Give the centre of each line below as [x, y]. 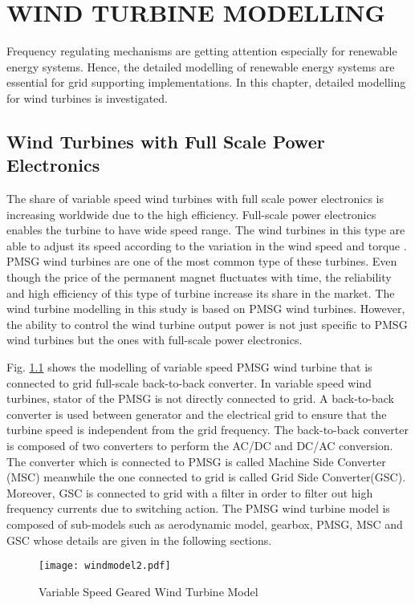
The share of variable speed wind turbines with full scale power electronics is [195, 199]
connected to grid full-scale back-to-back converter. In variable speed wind [189, 382]
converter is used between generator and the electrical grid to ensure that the [197, 414]
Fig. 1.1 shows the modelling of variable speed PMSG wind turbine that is [189, 367]
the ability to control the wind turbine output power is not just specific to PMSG [207, 324]
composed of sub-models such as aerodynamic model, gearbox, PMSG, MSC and [205, 524]
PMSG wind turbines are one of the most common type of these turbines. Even [202, 261]
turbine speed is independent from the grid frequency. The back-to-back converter [207, 430]
